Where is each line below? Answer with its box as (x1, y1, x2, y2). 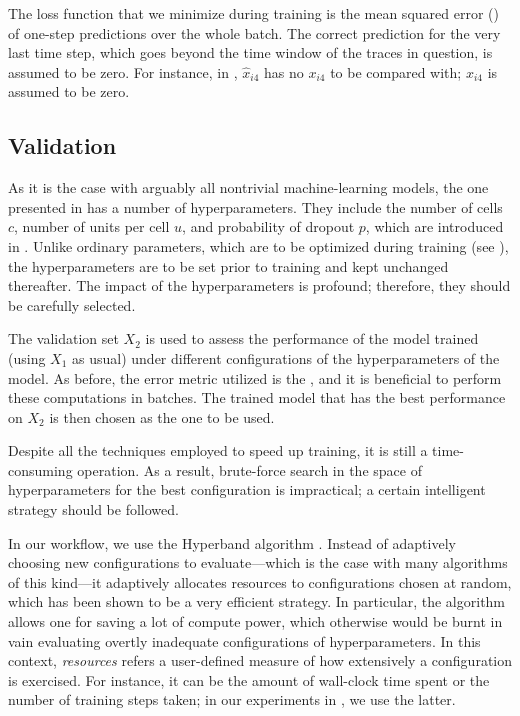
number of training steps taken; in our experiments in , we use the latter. (8, 689, 456, 710)
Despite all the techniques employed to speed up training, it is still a (8, 440, 428, 461)
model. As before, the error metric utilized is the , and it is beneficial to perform (8, 367, 502, 388)
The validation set (8, 328, 119, 349)
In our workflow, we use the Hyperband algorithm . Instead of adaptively (8, 532, 456, 553)
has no (263, 61, 304, 82)
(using (8, 347, 46, 368)
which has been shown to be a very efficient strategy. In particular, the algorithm (8, 591, 506, 612)
